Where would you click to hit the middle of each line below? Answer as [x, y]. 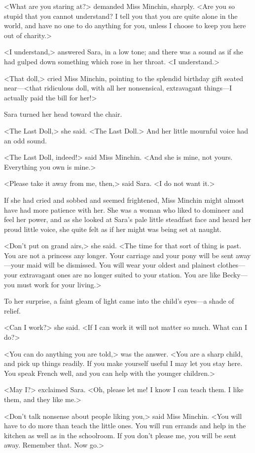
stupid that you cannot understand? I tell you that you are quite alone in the [121, 16]
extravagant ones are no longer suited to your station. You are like [120, 275]
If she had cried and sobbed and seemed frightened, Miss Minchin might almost [124, 200]
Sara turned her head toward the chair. [63, 114]
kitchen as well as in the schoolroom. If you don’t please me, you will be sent [120, 435]
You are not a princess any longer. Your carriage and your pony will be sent [119, 255]
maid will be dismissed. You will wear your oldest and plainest [121, 265]
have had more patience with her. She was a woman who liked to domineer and [124, 209]
